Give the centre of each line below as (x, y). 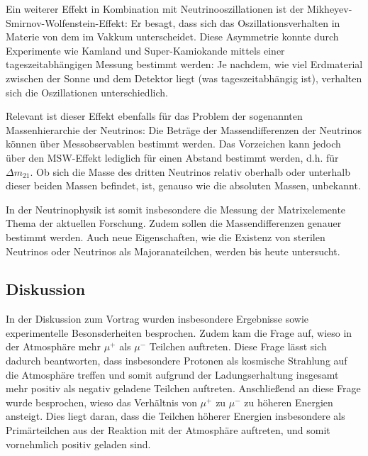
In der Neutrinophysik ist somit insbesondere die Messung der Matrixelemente (176, 209)
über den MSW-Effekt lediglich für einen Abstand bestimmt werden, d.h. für (172, 157)
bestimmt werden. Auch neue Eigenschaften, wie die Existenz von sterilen (166, 237)
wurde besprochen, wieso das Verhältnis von (101, 402)
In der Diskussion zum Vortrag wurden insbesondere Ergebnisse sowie (157, 319)
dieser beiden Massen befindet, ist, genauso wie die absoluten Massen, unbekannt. (183, 185)
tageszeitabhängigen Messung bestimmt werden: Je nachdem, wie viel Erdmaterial (184, 64)
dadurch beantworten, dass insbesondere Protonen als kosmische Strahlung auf (177, 361)
